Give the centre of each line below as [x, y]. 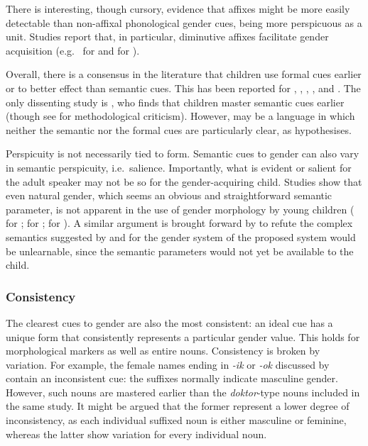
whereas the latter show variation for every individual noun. [136, 434]
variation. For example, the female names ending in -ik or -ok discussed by [168, 364]
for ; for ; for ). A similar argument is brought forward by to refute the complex [179, 223]
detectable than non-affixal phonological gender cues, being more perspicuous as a [184, 22]
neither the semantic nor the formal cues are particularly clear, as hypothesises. [179, 129]
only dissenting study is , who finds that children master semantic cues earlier [175, 102]
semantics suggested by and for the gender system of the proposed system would [181, 236]
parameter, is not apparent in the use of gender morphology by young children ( [180, 209]
